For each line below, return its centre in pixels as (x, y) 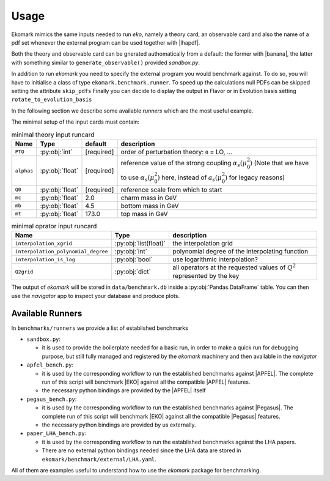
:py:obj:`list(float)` (140, 244)
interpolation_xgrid (44, 243)
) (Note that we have (279, 163)
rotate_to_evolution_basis (52, 100)
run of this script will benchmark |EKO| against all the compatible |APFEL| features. (146, 382)
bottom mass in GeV (150, 206)
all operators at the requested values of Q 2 (234, 267)
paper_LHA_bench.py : (57, 433)
